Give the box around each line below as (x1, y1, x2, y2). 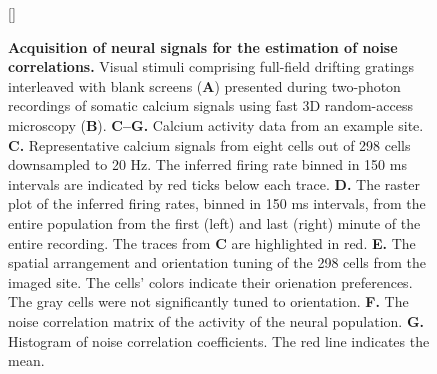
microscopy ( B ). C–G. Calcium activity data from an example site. (8, 114, 424, 135)
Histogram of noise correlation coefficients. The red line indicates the (8, 330, 430, 351)
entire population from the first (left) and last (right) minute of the (8, 212, 421, 233)
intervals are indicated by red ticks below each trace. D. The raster (8, 173, 420, 194)
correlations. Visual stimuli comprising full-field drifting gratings (8, 56, 415, 77)
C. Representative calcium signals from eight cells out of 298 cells (8, 134, 411, 155)
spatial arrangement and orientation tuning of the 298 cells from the (8, 252, 426, 273)
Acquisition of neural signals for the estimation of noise (8, 36, 398, 57)
